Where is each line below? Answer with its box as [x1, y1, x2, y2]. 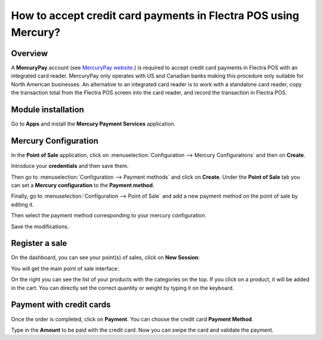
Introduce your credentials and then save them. [11, 163, 129, 170]
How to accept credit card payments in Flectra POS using [11, 9, 299, 22]
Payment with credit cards [11, 300, 111, 310]
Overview [11, 48, 48, 58]
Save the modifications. [11, 223, 69, 230]
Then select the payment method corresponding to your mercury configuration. [11, 212, 207, 219]
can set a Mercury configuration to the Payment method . [11, 182, 154, 189]
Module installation [11, 104, 85, 114]
